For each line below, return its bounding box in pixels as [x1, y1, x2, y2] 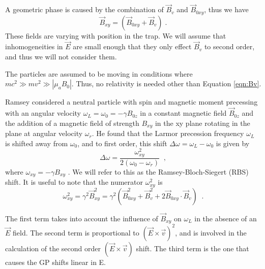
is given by [216, 138, 250, 148]
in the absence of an [194, 213, 257, 223]
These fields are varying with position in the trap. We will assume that [5, 30, 226, 41]
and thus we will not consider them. [5, 51, 117, 62]
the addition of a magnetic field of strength [5, 117, 139, 128]
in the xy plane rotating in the [155, 117, 250, 128]
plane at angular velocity [5, 128, 83, 139]
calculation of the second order [5, 243, 101, 253]
